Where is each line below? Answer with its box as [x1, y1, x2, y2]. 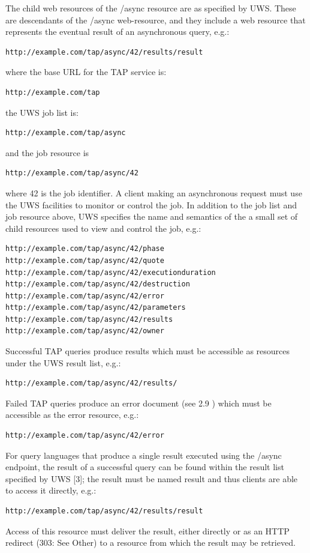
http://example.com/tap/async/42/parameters [5, 303, 186, 312]
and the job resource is [5, 146, 89, 159]
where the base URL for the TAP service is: [5, 65, 167, 78]
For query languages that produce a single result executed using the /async [5, 449, 282, 461]
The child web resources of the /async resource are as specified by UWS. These [5, 2, 296, 14]
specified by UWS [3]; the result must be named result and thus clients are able [5, 472, 298, 485]
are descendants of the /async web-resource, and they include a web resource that [5, 13, 306, 26]
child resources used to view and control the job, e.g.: [5, 222, 201, 234]
